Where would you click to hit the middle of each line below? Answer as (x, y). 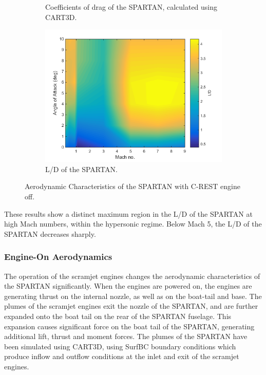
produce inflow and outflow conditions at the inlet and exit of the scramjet (122, 356)
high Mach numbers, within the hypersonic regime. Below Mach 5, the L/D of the (133, 224)
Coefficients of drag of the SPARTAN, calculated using (131, 7)
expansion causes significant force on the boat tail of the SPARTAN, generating (129, 326)
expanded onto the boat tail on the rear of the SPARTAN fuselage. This (118, 316)
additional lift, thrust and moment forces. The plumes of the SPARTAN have (126, 336)
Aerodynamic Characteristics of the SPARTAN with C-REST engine (132, 186)
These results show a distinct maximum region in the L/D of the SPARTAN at (128, 213)
